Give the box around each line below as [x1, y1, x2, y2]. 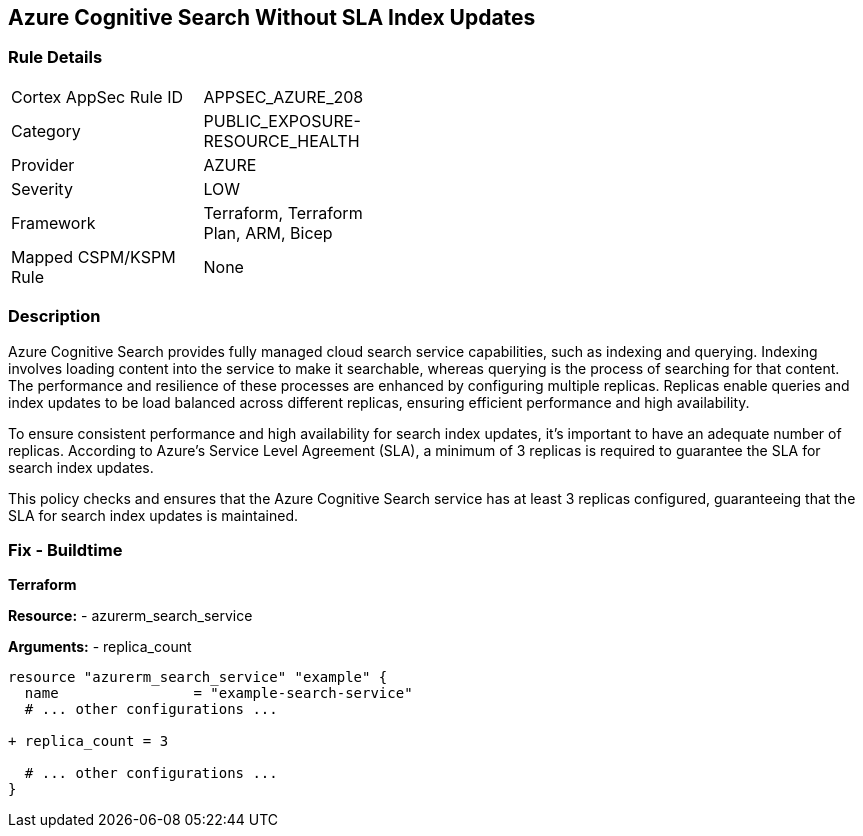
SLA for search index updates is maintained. [8, 506, 298, 524]
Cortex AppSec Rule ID [11, 86, 184, 107]
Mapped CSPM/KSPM [11, 246, 176, 267]
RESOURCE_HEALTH [203, 130, 360, 151]
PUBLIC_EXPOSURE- [203, 110, 361, 131]
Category [11, 120, 81, 141]
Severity [11, 178, 73, 199]
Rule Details [8, 47, 103, 68]
